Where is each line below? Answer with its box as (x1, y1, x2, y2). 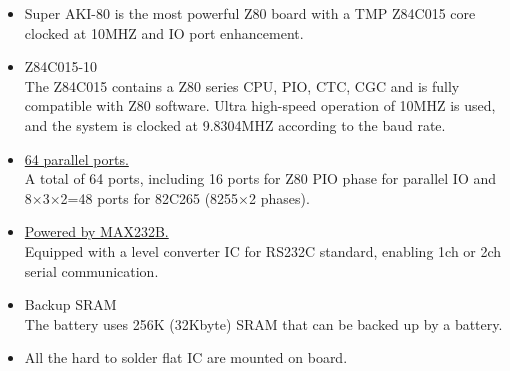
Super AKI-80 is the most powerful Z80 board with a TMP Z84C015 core (24, 3, 476, 23)
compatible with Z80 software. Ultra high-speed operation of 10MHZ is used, (24, 95, 496, 116)
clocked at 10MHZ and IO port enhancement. (24, 22, 304, 43)
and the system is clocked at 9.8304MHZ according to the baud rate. (24, 114, 446, 135)
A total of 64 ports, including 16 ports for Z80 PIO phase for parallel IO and (24, 168, 497, 189)
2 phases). (249, 187, 310, 208)
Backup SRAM (24, 294, 117, 315)
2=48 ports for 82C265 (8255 (60, 187, 239, 208)
